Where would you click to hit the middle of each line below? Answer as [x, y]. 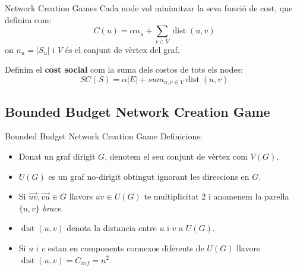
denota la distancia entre [112, 228]
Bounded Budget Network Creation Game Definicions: [104, 136]
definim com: [28, 19]
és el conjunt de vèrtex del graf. [122, 49]
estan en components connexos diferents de [126, 247]
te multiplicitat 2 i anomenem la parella [217, 196]
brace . [53, 208]
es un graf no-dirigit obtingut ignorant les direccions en [149, 176]
